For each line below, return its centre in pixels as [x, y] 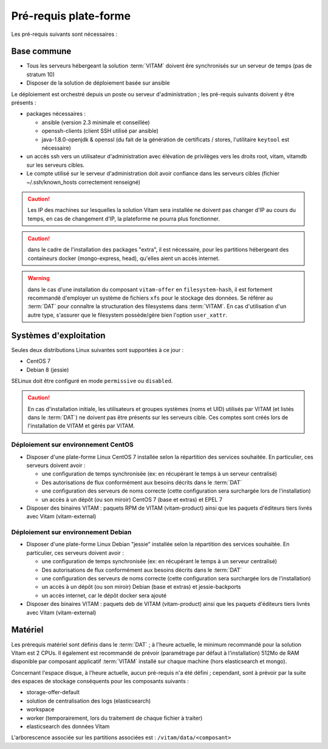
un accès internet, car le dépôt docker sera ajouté [104, 595]
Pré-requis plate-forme [71, 16]
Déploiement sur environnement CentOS [72, 445]
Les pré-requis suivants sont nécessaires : [64, 34]
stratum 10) [40, 74]
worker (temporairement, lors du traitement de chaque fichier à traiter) [114, 718]
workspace [40, 709]
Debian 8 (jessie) [48, 370]
